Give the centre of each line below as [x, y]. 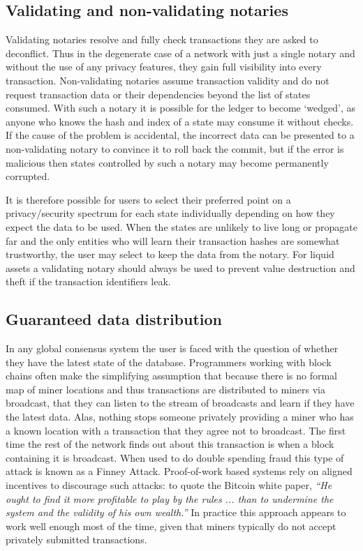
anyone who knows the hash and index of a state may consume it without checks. [180, 121]
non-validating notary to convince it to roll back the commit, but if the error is [175, 148]
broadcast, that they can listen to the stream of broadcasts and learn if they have [180, 403]
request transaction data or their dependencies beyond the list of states [158, 94]
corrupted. [28, 176]
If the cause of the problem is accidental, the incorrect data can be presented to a [180, 135]
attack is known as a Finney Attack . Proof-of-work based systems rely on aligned [179, 471]
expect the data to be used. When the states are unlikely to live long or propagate [181, 226]
